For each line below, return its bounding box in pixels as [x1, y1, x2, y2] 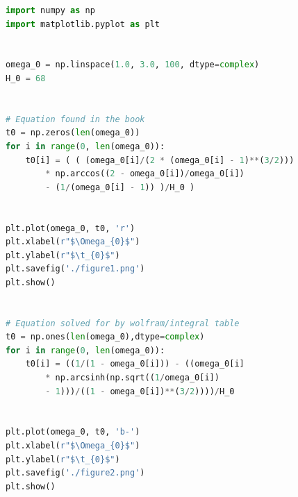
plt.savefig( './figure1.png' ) [6, 264, 145, 274]
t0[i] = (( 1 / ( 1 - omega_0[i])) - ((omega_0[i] [25, 359, 245, 369]
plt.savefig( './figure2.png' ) [6, 468, 145, 478]
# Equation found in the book [6, 114, 145, 124]
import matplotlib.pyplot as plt [6, 19, 160, 29]
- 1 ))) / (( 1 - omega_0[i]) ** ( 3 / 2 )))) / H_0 [45, 386, 235, 396]
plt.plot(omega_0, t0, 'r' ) [6, 223, 135, 233]
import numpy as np [6, 6, 95, 15]
